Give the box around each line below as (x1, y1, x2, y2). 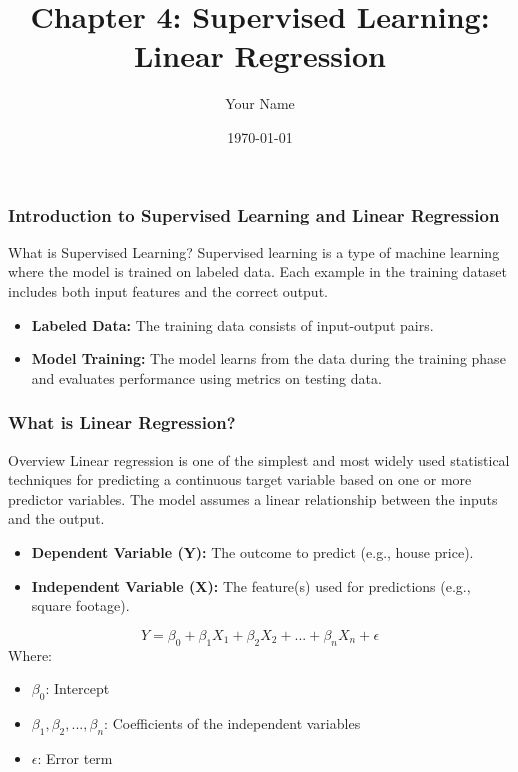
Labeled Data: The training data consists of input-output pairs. (31, 314, 434, 335)
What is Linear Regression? (8, 410, 236, 435)
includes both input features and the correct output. (8, 280, 328, 301)
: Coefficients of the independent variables (104, 712, 361, 733)
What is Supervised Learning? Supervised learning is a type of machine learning (8, 241, 500, 262)
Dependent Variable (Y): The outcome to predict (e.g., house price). (31, 541, 474, 562)
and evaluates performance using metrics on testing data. (31, 367, 382, 388)
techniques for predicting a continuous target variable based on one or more (8, 469, 472, 490)
